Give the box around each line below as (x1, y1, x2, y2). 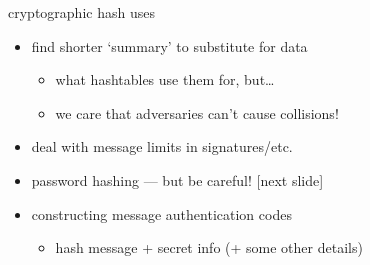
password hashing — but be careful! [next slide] (31, 169, 324, 190)
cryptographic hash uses (8, 2, 155, 22)
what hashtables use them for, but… (55, 69, 275, 90)
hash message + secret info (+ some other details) (55, 237, 363, 258)
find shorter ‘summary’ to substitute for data (31, 35, 308, 56)
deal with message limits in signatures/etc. (31, 136, 293, 157)
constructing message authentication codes (31, 203, 292, 224)
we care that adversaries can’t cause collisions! (55, 102, 339, 123)
